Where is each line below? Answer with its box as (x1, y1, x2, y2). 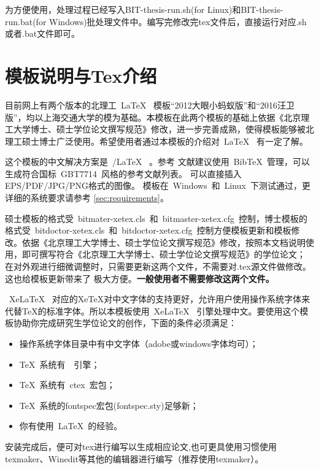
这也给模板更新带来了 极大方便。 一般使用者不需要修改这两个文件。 (5, 272, 274, 284)
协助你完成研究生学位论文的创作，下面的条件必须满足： (13, 316, 237, 329)
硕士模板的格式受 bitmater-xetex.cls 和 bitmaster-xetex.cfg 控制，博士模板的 (5, 212, 307, 224)
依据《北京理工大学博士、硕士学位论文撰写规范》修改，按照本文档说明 (21, 235, 306, 248)
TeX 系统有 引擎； (19, 357, 100, 370)
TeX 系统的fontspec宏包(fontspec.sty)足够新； (19, 398, 199, 411)
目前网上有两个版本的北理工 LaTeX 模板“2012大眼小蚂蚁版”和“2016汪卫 (5, 98, 294, 111)
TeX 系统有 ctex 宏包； (19, 378, 115, 391)
